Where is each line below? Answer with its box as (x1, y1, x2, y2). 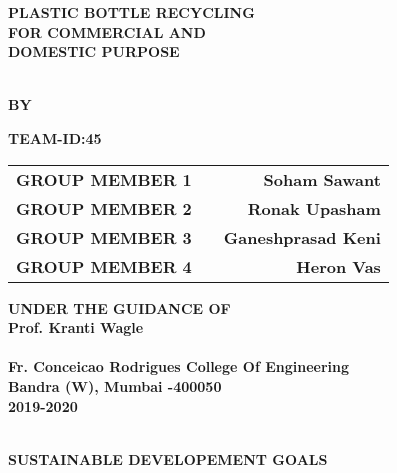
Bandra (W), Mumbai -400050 (8, 375, 222, 396)
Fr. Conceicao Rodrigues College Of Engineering (8, 356, 349, 377)
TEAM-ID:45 (8, 127, 102, 148)
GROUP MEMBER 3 (16, 225, 192, 249)
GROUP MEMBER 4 (16, 254, 192, 278)
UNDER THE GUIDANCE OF (8, 297, 231, 318)
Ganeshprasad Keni (223, 225, 381, 249)
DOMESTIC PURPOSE (8, 41, 180, 62)
